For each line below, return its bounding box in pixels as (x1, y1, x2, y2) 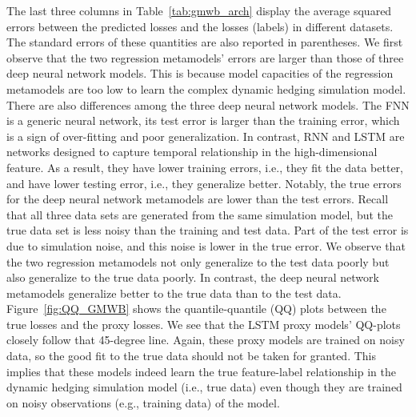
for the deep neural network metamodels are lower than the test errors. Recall (6, 190, 389, 207)
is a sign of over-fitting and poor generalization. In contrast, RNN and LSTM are (6, 127, 405, 144)
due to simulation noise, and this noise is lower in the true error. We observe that (6, 237, 406, 254)
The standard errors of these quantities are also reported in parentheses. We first (6, 34, 403, 50)
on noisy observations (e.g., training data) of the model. (6, 394, 280, 411)
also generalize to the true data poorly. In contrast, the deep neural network (6, 269, 379, 286)
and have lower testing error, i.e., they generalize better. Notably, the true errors (6, 174, 402, 191)
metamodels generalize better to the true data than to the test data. (6, 284, 342, 301)
